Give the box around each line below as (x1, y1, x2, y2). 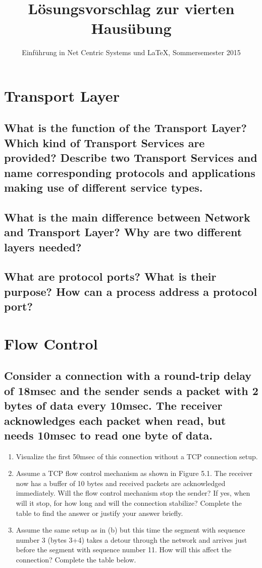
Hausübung (91, 18, 172, 38)
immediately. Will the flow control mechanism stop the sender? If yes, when (16, 488, 250, 498)
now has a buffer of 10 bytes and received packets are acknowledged (16, 477, 226, 488)
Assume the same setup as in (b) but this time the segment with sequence (16, 525, 245, 535)
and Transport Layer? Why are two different (4, 224, 242, 240)
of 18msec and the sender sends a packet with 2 (4, 382, 258, 398)
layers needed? (4, 239, 82, 254)
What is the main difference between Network (4, 209, 250, 225)
